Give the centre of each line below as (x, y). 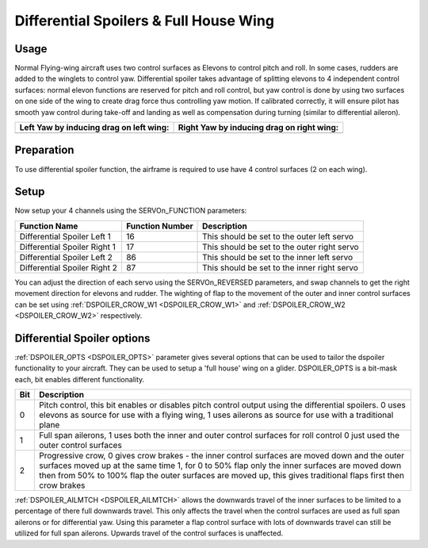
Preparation (44, 150)
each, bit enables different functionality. (80, 379)
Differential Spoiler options (82, 338)
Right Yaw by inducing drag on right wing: (258, 128)
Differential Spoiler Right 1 (68, 247)
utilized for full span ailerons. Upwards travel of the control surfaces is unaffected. (149, 533)
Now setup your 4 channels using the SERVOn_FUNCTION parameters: (131, 211)
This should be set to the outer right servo (281, 247)
